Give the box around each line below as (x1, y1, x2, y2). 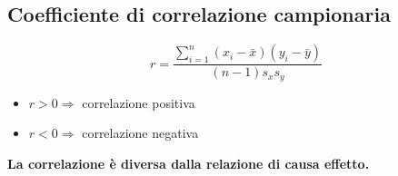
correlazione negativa (82, 123, 199, 142)
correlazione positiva (82, 93, 195, 112)
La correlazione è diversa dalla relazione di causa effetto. (7, 153, 370, 172)
